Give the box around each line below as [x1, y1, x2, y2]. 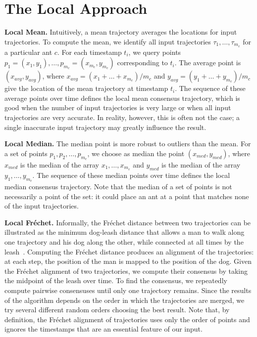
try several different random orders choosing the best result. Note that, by [4, 304, 230, 315]
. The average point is [174, 57, 241, 68]
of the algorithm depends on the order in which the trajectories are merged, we [4, 295, 245, 305]
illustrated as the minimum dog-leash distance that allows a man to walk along [4, 227, 245, 237]
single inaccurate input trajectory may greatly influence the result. [4, 122, 206, 132]
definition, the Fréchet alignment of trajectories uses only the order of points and [4, 314, 250, 324]
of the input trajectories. [4, 201, 79, 211]
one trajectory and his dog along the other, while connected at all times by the [4, 236, 244, 247]
